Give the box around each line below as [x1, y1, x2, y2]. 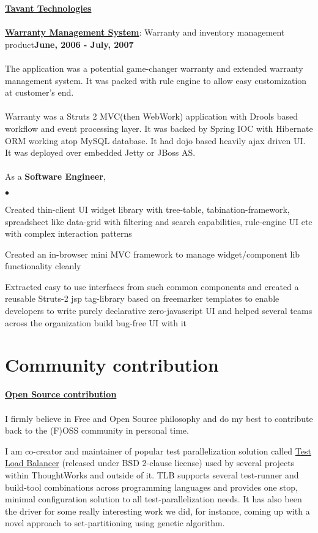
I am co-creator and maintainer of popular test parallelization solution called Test [5, 444, 311, 457]
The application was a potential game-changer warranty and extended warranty [5, 61, 303, 74]
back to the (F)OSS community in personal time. [5, 424, 189, 437]
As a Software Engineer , [5, 170, 106, 183]
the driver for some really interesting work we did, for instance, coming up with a [5, 504, 310, 517]
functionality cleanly [5, 259, 81, 272]
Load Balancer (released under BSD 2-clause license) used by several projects [5, 456, 295, 469]
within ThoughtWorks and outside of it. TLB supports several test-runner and [5, 468, 299, 481]
